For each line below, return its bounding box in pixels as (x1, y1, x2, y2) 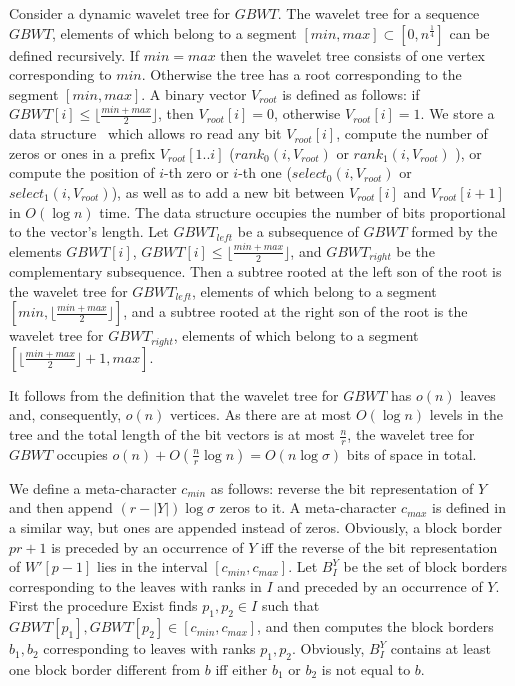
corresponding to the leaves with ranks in (9, 575, 262, 596)
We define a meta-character (9, 477, 177, 498)
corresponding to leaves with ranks (43, 638, 256, 659)
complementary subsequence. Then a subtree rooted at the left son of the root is (9, 261, 502, 282)
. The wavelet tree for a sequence (277, 3, 480, 23)
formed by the (411, 221, 498, 242)
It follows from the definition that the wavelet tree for (9, 384, 339, 405)
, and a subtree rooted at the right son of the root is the (123, 301, 468, 322)
